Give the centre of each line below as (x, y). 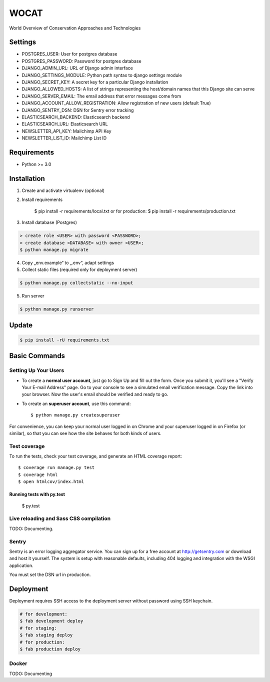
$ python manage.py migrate (54, 249)
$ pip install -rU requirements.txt (65, 340)
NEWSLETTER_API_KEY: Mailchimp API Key (67, 131)
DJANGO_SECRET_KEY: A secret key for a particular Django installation (95, 82)
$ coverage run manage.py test (56, 468)
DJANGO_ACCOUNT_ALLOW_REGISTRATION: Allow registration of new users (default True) (116, 103)
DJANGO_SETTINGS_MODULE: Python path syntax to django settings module (102, 75)
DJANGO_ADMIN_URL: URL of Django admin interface (77, 68)
